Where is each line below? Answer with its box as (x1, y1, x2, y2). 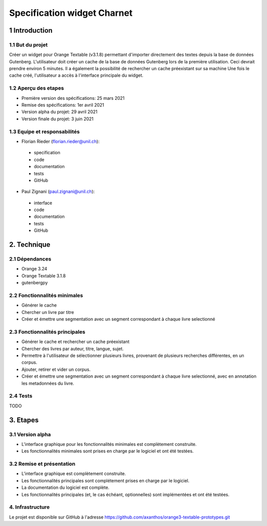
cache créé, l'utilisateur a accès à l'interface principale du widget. (9, 72, 143, 79)
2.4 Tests (9, 393, 33, 399)
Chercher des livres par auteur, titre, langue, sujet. (21, 346, 124, 351)
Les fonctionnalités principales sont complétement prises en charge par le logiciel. (21, 478, 190, 483)
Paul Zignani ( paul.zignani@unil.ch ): (21, 188, 95, 195)
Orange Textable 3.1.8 (21, 272, 66, 279)
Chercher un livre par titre (21, 309, 74, 315)
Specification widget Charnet (9, 7, 133, 18)
